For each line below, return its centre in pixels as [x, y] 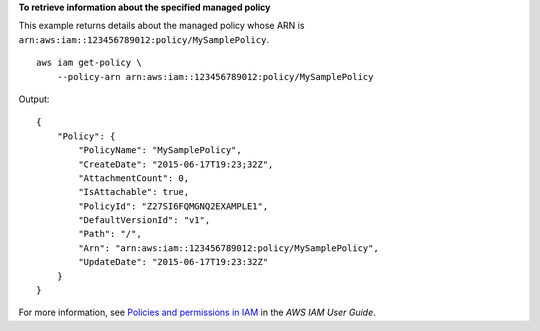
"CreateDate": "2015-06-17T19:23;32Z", [176, 164]
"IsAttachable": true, [134, 192]
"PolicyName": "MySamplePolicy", [160, 150]
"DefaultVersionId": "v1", [144, 220]
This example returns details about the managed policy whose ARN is [161, 26]
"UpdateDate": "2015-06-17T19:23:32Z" [173, 262]
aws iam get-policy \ [89, 63]
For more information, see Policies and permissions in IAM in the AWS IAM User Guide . [197, 312]
